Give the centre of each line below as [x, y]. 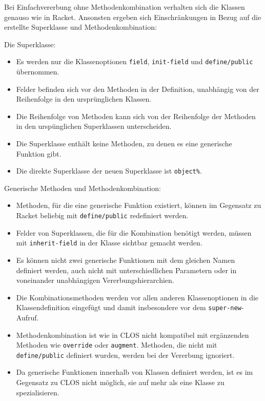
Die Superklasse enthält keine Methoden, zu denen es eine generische [124, 143]
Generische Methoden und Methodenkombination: [83, 188]
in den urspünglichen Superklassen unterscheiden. [94, 126]
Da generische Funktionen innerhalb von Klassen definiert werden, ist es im [135, 372]
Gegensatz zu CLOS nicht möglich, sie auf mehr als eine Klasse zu [120, 382]
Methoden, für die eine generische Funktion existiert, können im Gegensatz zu [139, 205]
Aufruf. [27, 317]
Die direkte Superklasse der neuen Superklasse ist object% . [109, 171]
